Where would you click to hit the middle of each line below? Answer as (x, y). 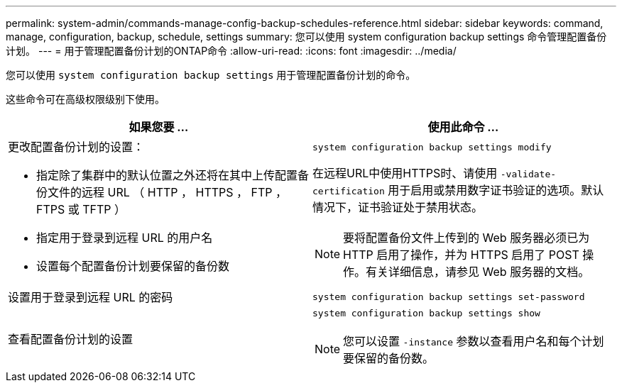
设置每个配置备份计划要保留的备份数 (133, 266)
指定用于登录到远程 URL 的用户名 (125, 238)
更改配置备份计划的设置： (76, 147)
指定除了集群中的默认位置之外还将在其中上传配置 (167, 175)
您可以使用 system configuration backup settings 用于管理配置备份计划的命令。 (211, 75)
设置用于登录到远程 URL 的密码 (91, 297)
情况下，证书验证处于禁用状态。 (398, 207)
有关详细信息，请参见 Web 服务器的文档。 (478, 271)
